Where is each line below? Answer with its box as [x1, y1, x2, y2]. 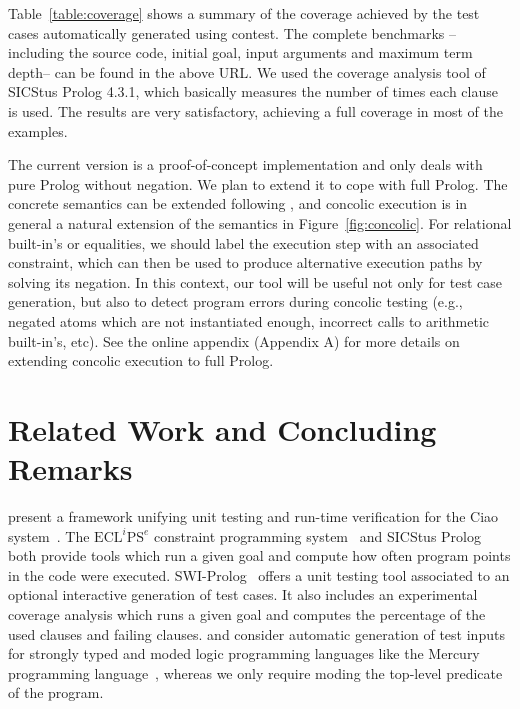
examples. [8, 120, 68, 141]
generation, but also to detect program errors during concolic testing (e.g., [8, 291, 463, 312]
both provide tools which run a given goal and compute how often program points [8, 545, 511, 566]
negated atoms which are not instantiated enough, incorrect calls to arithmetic [8, 310, 490, 331]
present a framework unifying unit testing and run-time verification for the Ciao [8, 506, 499, 526]
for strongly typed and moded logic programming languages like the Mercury [8, 643, 480, 664]
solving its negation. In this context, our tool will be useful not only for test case [8, 271, 503, 292]
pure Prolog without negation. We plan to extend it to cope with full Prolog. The [8, 173, 508, 194]
